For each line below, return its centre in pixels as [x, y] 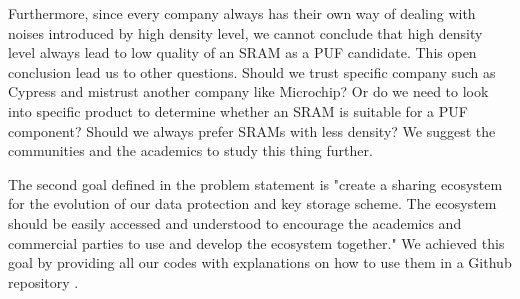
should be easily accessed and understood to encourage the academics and [235, 222]
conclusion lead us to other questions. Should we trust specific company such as [252, 71]
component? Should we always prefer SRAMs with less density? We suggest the [252, 130]
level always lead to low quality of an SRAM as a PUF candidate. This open [242, 52]
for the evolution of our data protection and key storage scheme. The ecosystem [252, 203]
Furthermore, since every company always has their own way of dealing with [242, 13]
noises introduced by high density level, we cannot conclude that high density [245, 32]
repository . [43, 281]
